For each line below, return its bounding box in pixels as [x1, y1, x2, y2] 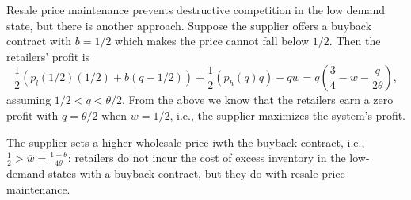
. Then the [329, 33, 381, 49]
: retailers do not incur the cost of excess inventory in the [67, 149, 346, 166]
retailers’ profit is [6, 48, 90, 64]
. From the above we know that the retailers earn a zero [121, 91, 394, 108]
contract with [6, 33, 72, 49]
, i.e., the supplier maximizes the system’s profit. [169, 106, 406, 123]
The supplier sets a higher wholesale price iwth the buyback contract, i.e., [6, 133, 365, 150]
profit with [6, 106, 59, 123]
